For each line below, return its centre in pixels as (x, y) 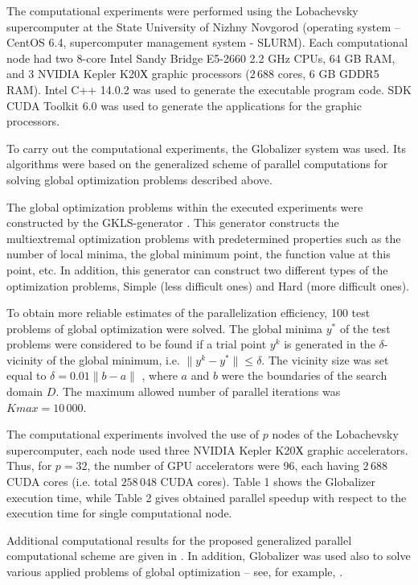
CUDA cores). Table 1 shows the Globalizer (268, 482)
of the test (365, 328)
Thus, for (29, 466)
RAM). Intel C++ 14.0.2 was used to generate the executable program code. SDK (209, 89)
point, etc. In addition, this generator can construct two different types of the (197, 269)
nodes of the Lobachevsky (335, 434)
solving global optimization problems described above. (139, 179)
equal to (27, 375)
